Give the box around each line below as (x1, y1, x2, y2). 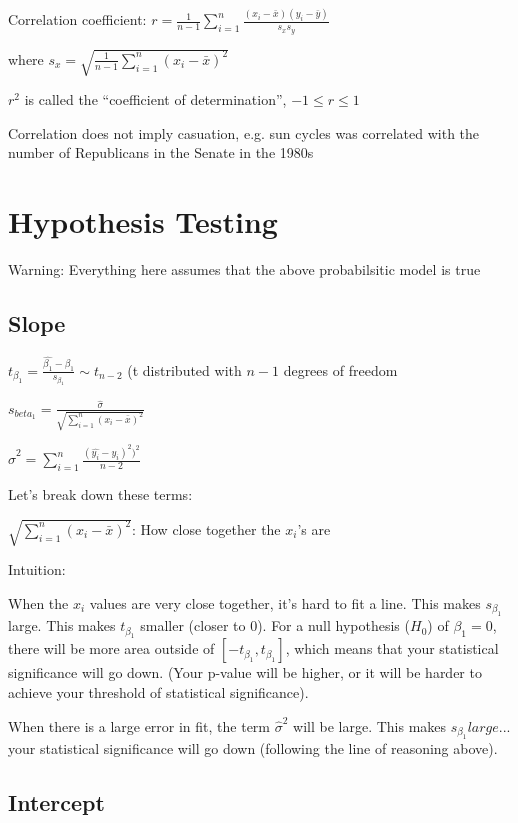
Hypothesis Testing (8, 201, 278, 242)
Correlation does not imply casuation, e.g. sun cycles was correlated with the (8, 122, 480, 143)
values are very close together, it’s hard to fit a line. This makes (89, 592, 481, 613)
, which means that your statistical (285, 638, 499, 659)
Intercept (8, 787, 105, 818)
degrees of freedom (283, 359, 398, 380)
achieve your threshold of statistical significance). (8, 682, 309, 703)
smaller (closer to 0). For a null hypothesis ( (140, 615, 410, 636)
